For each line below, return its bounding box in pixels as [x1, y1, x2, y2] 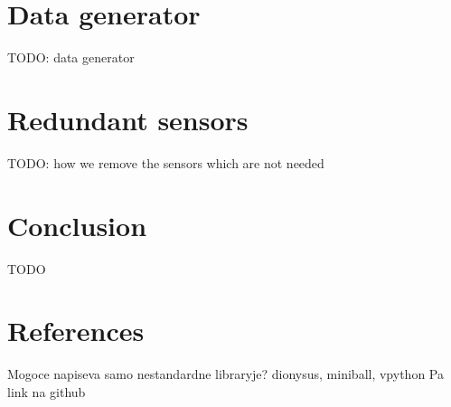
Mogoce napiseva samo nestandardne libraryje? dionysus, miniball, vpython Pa [7, 364, 444, 383]
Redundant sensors [7, 100, 249, 137]
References [7, 312, 145, 349]
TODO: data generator [7, 48, 135, 67]
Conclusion [7, 206, 147, 243]
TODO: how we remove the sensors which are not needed [7, 153, 324, 172]
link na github [7, 382, 86, 401]
